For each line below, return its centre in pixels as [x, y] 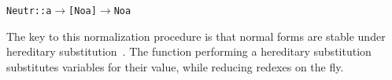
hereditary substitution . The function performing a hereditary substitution [189, 51]
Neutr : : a [29, 11]
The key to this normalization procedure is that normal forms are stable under [196, 36]
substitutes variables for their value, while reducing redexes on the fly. [175, 66]
